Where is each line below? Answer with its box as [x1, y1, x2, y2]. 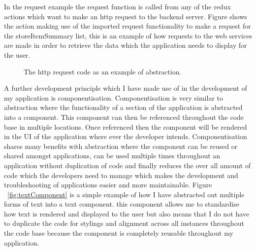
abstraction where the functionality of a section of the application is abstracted [4, 102, 243, 112]
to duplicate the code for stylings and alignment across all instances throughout [4, 218, 244, 228]
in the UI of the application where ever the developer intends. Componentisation [4, 131, 247, 142]
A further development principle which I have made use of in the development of [4, 83, 247, 93]
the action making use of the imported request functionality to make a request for [4, 21, 251, 31]
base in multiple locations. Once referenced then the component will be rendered [4, 121, 247, 132]
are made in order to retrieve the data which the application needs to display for [4, 40, 247, 50]
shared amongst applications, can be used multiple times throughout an [4, 150, 221, 161]
